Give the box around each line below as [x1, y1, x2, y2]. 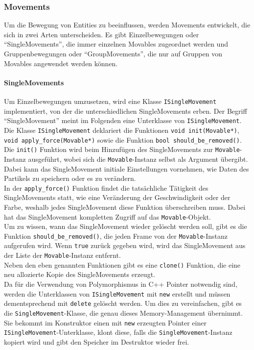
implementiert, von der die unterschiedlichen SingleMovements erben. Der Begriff [4, 105, 247, 116]
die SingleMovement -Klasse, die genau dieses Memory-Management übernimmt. [4, 307, 243, 318]
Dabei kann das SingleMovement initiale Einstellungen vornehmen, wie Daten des [4, 163, 249, 174]
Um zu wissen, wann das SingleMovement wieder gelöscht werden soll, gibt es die [4, 221, 247, 231]
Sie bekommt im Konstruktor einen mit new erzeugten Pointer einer [4, 317, 207, 327]
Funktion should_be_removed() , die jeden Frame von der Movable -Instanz [4, 230, 228, 241]
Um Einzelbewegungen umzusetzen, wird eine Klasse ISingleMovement [4, 96, 217, 106]
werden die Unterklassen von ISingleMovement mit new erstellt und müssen [4, 288, 231, 299]
